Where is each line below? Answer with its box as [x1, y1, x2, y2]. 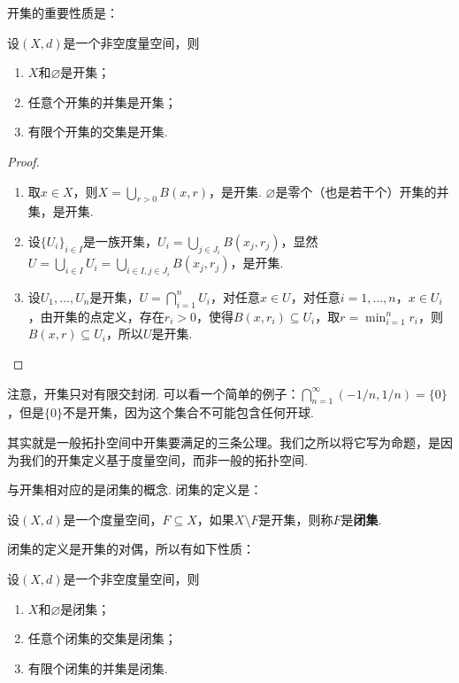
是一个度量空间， [63, 509, 163, 528]
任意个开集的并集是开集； [27, 92, 177, 111]
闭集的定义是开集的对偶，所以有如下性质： [7, 539, 255, 558]
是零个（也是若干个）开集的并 [275, 182, 449, 200]
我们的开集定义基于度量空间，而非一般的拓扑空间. [19, 450, 308, 469]
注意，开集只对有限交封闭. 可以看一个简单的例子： [7, 384, 300, 402]
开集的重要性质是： [7, 4, 119, 21]
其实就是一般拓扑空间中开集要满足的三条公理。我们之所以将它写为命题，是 [7, 432, 440, 451]
